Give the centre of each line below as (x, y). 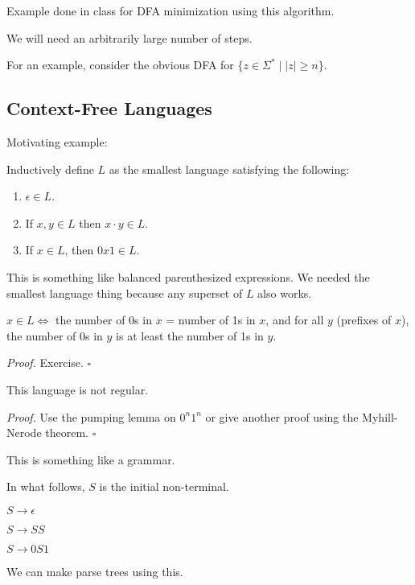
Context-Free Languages (109, 108)
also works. (285, 292)
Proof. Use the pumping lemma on (91, 416)
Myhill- (380, 416)
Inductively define (50, 169)
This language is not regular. (78, 389)
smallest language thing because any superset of (125, 292)
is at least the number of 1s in (190, 335)
